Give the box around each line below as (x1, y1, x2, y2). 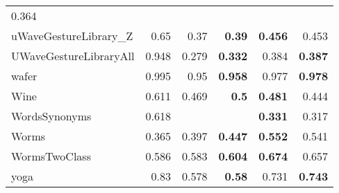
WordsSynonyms (11, 108, 92, 124)
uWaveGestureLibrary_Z (11, 28, 133, 44)
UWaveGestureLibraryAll (11, 48, 135, 64)
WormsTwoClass (11, 148, 91, 164)
